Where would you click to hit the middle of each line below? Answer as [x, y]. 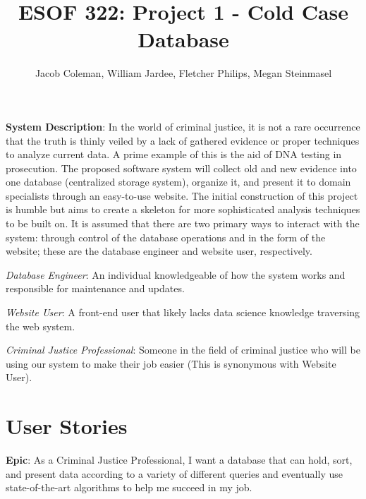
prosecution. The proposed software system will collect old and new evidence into [181, 168]
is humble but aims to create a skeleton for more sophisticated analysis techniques [183, 209]
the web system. [41, 326]
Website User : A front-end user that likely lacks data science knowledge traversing [183, 312]
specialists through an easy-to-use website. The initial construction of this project [182, 195]
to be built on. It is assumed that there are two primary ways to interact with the [183, 223]
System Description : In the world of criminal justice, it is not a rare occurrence [183, 126]
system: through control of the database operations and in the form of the [166, 237]
